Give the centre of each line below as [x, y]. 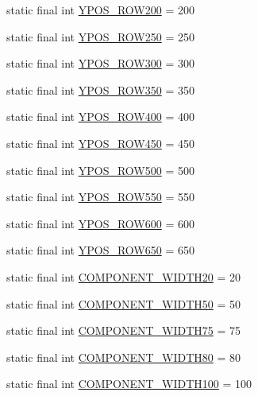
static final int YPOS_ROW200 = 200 [100, 10]
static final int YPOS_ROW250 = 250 [100, 36]
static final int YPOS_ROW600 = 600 [100, 223]
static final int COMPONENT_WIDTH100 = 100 [129, 384]
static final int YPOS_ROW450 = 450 [100, 143]
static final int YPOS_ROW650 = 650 [100, 250]
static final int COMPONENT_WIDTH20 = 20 [124, 276]
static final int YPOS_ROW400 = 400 [100, 116]
